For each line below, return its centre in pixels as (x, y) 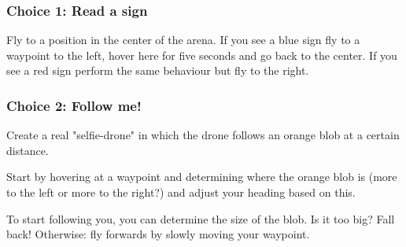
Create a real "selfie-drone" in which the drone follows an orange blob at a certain (203, 135)
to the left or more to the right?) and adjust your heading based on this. (181, 192)
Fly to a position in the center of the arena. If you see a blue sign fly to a (183, 40)
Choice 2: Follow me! (74, 105)
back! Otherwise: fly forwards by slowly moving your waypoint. (158, 234)
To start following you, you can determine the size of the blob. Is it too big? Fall (201, 218)
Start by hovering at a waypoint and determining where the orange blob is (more (202, 177)
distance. (28, 150)
